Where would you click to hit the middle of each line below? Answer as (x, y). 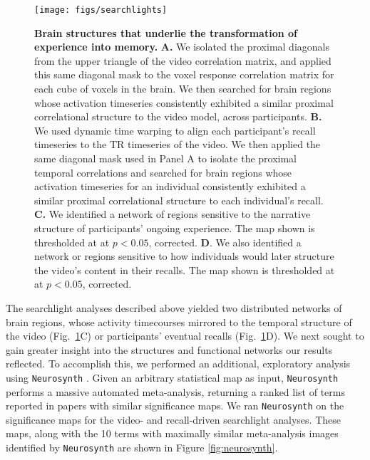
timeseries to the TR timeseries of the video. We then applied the (178, 144)
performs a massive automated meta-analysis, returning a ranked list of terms (175, 391)
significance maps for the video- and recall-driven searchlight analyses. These (173, 419)
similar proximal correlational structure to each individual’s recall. (179, 200)
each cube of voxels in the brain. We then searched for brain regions (183, 89)
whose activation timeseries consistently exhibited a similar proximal (184, 102)
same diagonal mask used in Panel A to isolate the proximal (166, 158)
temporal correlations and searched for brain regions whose (163, 172)
